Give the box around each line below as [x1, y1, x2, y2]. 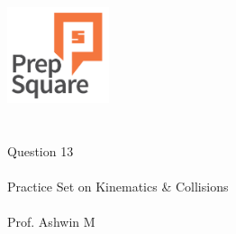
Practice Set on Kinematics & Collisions [7, 176, 229, 195]
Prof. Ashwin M [7, 211, 95, 230]
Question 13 [7, 141, 74, 160]
